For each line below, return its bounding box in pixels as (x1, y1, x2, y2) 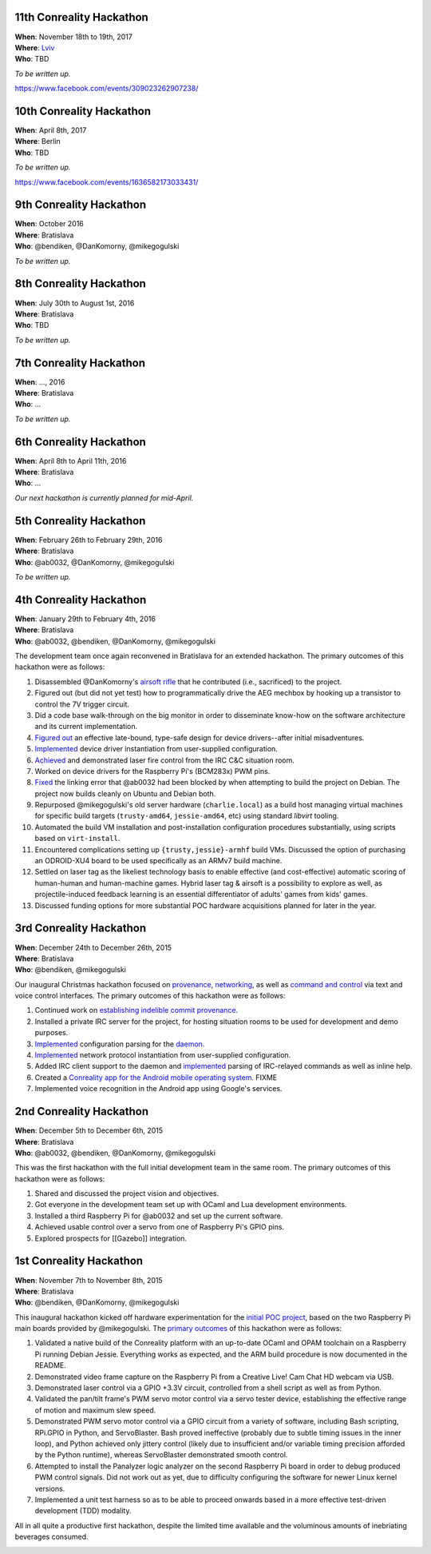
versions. (34, 1484, 65, 1493)
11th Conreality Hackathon (14, 10, 149, 24)
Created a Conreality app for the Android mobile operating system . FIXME (34, 1072, 278, 1082)
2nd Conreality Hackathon (14, 1105, 149, 1118)
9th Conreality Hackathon (14, 198, 147, 212)
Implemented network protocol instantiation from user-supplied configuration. (34, 1050, 291, 1060)
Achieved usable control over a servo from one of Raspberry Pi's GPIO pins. (34, 1222, 285, 1232)
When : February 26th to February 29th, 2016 (14, 535, 163, 544)
